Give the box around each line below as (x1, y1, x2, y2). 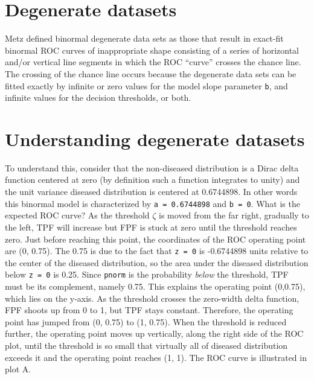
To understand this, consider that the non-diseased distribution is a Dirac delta (5, 161, 299, 174)
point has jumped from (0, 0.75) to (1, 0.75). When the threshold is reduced (5, 315, 287, 328)
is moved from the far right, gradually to (159, 209, 309, 221)
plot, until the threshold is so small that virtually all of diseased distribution (5, 339, 288, 351)
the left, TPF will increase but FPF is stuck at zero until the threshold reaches (5, 220, 297, 233)
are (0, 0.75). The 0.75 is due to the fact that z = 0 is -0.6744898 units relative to (5, 244, 309, 257)
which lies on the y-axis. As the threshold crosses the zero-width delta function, (5, 291, 300, 304)
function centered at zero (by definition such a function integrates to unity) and (5, 173, 300, 186)
